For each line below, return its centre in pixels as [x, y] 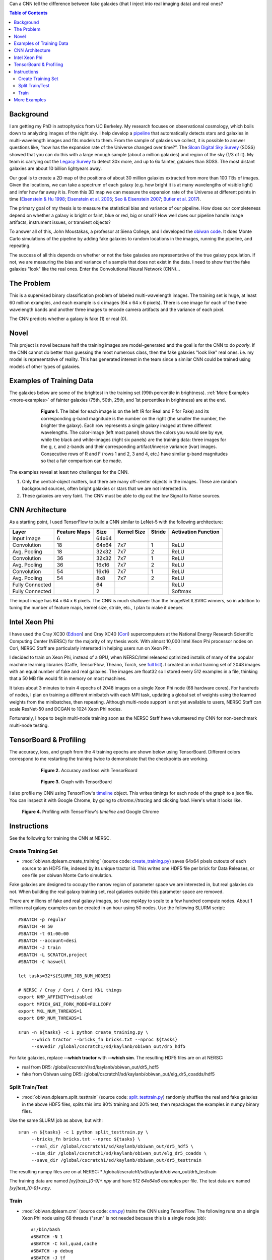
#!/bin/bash [46, 1230]
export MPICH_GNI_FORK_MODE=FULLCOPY [65, 1004]
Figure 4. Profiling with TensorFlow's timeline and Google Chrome [90, 812]
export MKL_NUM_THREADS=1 [50, 1011]
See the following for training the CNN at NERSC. [60, 838]
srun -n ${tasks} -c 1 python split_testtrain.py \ [83, 1132]
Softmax [181, 591]
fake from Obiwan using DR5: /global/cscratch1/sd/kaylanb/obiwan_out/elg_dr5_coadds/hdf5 [118, 1074]
